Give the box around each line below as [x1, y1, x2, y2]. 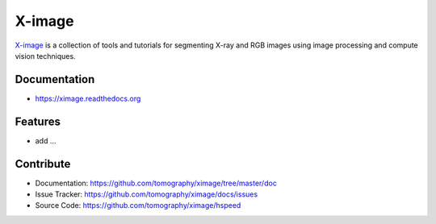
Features [15, 114, 61, 128]
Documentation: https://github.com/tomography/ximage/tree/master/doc [35, 178, 278, 188]
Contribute [15, 157, 71, 171]
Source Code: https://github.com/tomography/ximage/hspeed [35, 201, 241, 210]
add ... [35, 135, 57, 145]
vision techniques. [15, 51, 76, 60]
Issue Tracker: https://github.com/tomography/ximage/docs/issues [35, 189, 258, 199]
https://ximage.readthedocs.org [35, 93, 141, 103]
